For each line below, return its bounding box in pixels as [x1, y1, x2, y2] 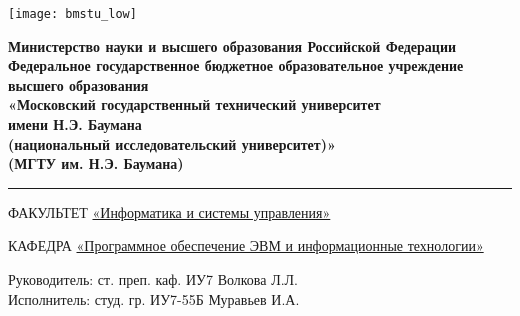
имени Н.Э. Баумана [8, 114, 142, 135]
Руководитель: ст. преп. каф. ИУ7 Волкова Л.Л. [8, 269, 298, 289]
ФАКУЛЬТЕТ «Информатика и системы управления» [8, 201, 331, 222]
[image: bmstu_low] [8, 7, 137, 21]
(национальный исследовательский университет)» [8, 133, 336, 154]
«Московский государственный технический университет [8, 94, 381, 115]
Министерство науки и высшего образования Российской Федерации [8, 35, 457, 56]
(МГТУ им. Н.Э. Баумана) [8, 153, 184, 174]
